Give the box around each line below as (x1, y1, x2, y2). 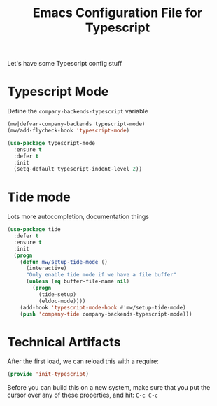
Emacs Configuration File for (32, 5, 203, 21)
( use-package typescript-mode (7, 139, 96, 146)
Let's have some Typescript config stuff (7, 59, 122, 68)
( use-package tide (7, 226, 61, 233)
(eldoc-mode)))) (38, 297, 86, 304)
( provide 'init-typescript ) (7, 371, 90, 378)
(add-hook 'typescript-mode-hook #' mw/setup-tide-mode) (20, 304, 187, 311)
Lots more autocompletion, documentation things (7, 212, 149, 221)
